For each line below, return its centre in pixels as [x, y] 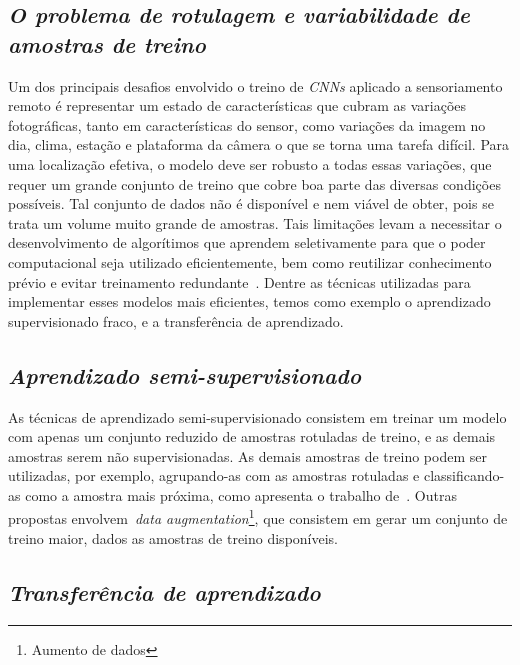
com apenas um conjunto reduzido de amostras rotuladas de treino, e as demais [252, 436]
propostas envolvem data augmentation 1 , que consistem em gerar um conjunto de [258, 517]
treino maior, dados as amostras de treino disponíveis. [173, 537]
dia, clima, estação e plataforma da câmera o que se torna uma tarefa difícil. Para [259, 144]
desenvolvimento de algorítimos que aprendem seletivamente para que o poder [247, 242]
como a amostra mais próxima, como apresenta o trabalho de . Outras [241, 494]
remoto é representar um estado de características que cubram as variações [237, 105]
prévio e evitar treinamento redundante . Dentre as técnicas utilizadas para [239, 281]
